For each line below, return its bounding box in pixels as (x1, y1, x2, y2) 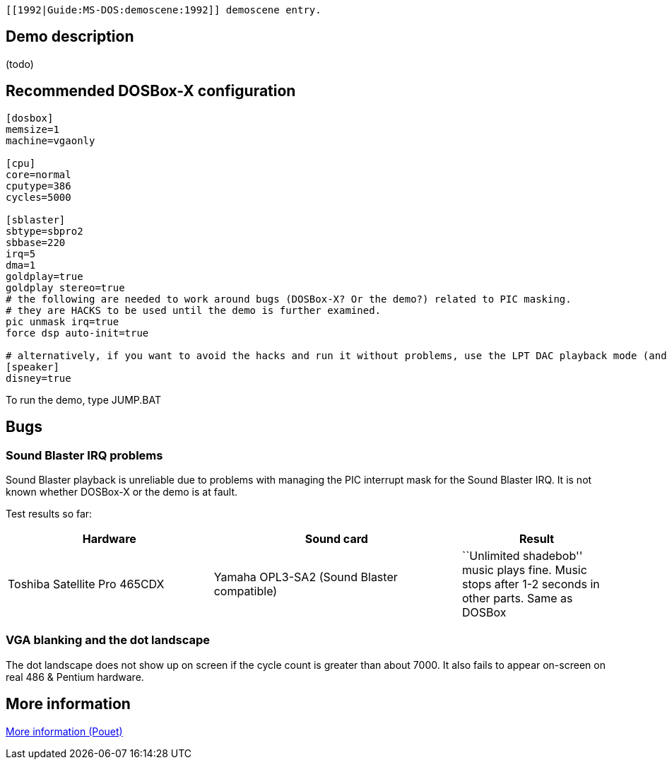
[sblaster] (6, 214, 66, 226)
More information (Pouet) (6, 725, 123, 737)
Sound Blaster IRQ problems (6, 448, 163, 462)
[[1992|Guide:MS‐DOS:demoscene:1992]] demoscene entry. (6, 4, 321, 16)
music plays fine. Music (461, 562, 587, 577)
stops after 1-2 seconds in (461, 576, 600, 591)
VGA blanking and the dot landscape (6, 633, 211, 648)
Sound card (305, 531, 368, 546)
